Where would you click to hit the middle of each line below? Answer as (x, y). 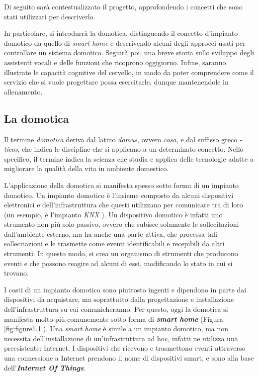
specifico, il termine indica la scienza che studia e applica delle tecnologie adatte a (129, 158)
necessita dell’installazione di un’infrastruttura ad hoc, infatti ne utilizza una (121, 338)
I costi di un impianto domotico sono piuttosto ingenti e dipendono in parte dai (125, 289)
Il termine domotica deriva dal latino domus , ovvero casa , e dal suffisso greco (121, 139)
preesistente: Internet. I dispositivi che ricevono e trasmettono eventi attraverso (125, 348)
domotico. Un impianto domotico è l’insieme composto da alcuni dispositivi (119, 195)
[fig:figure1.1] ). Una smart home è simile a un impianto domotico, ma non (116, 329)
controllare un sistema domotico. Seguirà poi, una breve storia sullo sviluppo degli (129, 52)
